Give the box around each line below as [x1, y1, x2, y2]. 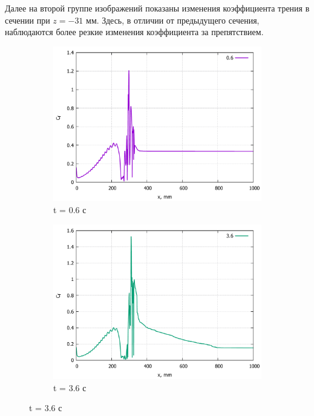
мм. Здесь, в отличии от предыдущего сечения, [86, 13, 260, 26]
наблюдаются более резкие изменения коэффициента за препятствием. [5, 25, 264, 38]
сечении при [5, 13, 50, 26]
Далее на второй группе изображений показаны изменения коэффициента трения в [5, 2, 310, 14]
